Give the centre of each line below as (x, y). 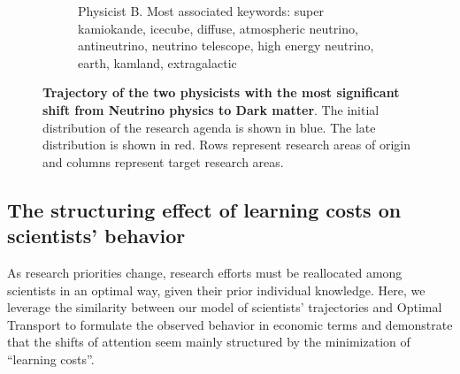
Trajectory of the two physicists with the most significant (221, 92)
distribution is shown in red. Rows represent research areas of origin (226, 145)
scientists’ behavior (96, 236)
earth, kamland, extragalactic (157, 62)
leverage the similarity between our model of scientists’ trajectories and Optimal (225, 307)
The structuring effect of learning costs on (204, 209)
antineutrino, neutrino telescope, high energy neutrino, (226, 46)
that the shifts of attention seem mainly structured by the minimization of (209, 342)
